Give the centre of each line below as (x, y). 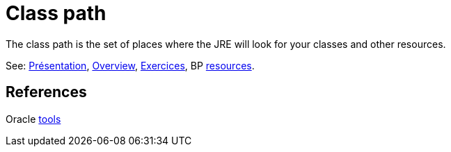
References (46, 92)
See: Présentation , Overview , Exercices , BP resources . (130, 65)
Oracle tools (33, 119)
